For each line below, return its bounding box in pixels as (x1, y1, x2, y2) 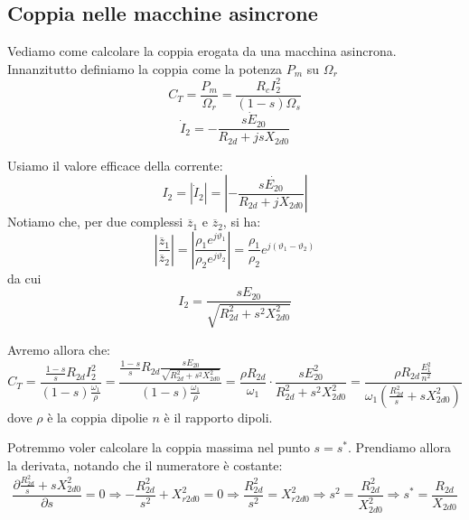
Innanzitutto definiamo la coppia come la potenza (7, 59, 283, 78)
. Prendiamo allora (348, 438, 451, 457)
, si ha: (222, 212, 261, 231)
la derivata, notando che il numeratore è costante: (7, 456, 283, 474)
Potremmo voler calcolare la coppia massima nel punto (7, 438, 310, 457)
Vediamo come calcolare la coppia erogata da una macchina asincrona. (7, 42, 397, 60)
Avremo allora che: (7, 339, 111, 358)
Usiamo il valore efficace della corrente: (7, 155, 223, 174)
